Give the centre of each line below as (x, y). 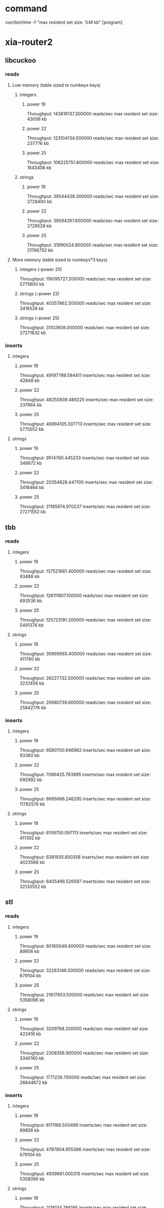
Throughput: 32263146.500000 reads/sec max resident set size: (85, 970)
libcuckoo (20, 60)
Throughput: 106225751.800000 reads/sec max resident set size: (93, 162)
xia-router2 (29, 42)
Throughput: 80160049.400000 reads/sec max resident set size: (85, 946)
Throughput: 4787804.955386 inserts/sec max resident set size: (85, 1149)
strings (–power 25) (39, 318)
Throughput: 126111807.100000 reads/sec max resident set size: (84, 595)
